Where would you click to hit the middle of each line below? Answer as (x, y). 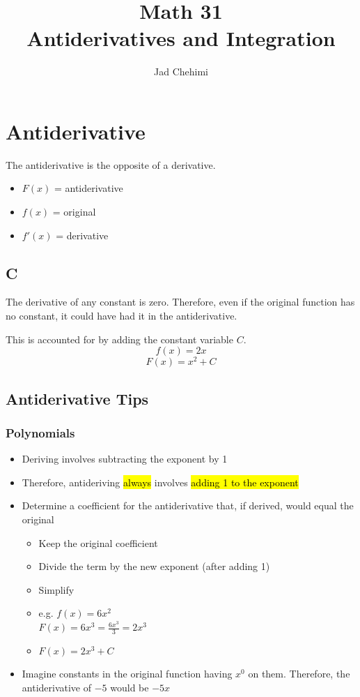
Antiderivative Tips (77, 398)
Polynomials (40, 432)
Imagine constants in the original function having (127, 674)
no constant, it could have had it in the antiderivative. (122, 316)
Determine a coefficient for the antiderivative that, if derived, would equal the (188, 505)
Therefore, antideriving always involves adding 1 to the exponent (160, 482)
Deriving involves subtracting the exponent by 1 (125, 459)
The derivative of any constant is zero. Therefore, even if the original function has (180, 302)
